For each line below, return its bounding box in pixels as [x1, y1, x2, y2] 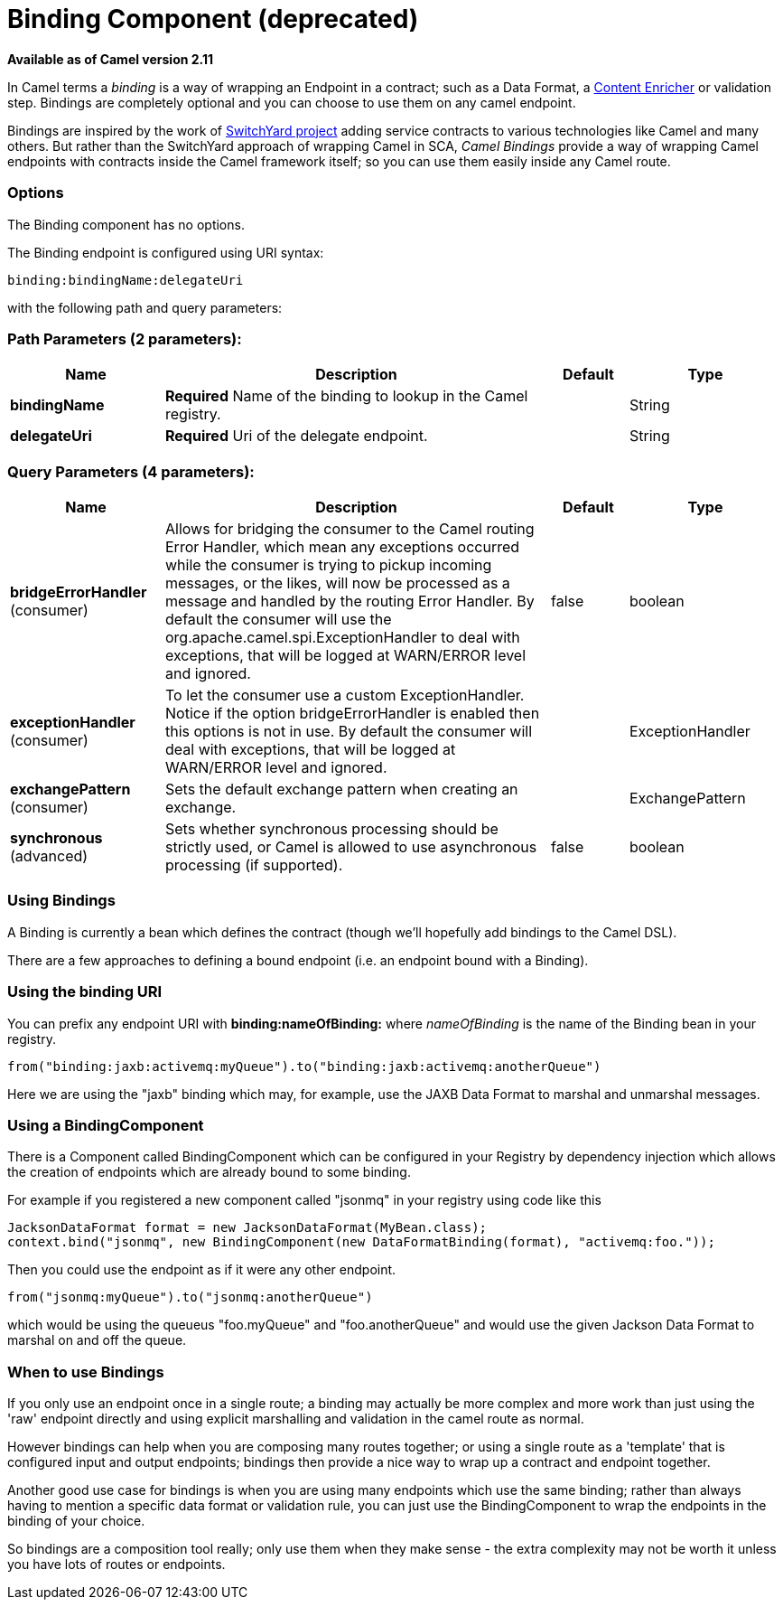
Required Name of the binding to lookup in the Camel [165, 387, 528, 406]
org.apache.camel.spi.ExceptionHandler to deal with [165, 628, 520, 646]
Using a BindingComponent [7, 1115, 204, 1134]
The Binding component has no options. [7, 216, 245, 232]
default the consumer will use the [165, 610, 392, 628]
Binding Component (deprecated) [7, 4, 419, 34]
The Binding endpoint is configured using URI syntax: [7, 244, 324, 260]
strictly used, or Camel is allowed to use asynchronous [165, 838, 537, 856]
